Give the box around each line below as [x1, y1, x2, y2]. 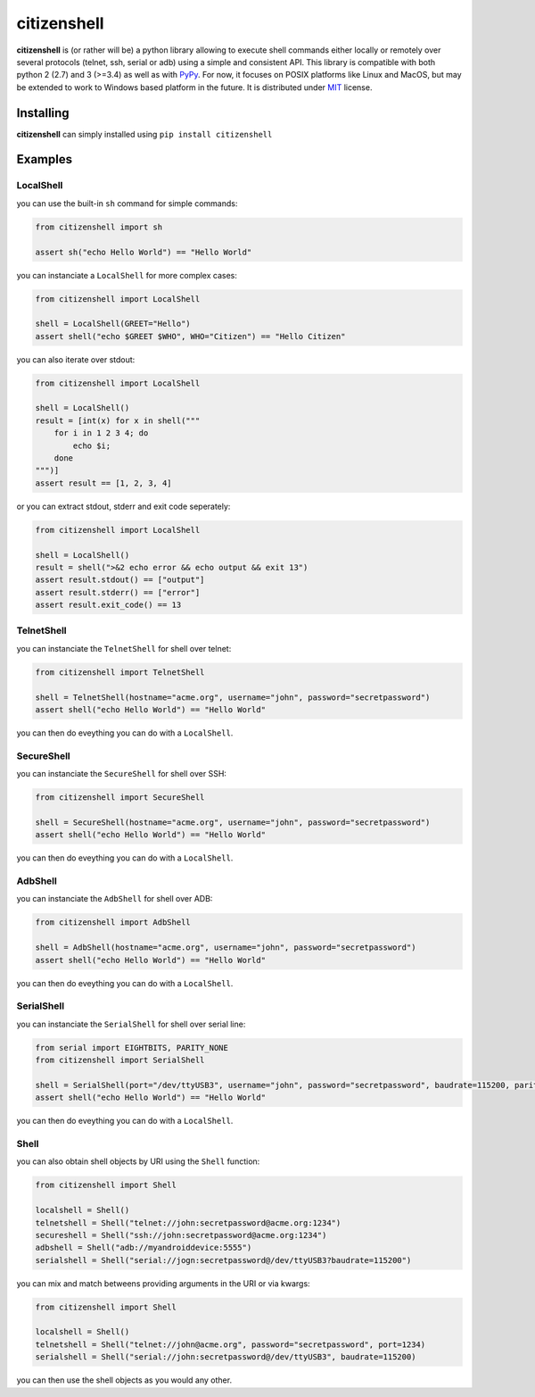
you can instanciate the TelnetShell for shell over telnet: [16, 643, 232, 653]
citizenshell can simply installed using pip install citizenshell [16, 129, 273, 139]
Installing [16, 105, 70, 121]
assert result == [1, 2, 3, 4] [35, 478, 173, 488]
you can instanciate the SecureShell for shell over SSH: [16, 769, 227, 779]
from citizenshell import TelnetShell [35, 667, 205, 678]
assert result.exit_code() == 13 [35, 600, 182, 611]
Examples [16, 152, 73, 167]
